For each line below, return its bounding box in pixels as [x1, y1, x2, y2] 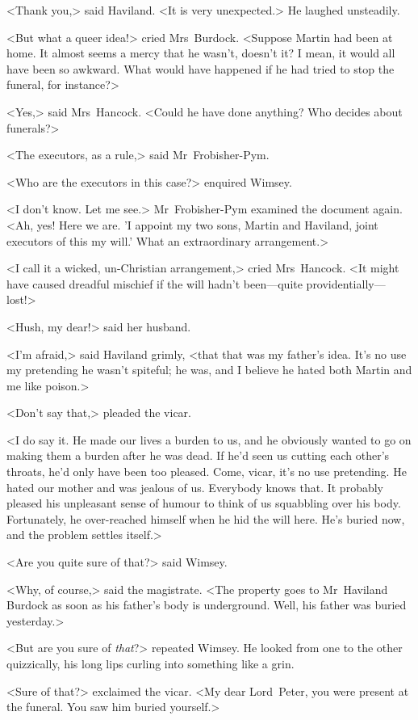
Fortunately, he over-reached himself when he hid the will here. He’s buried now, [6, 510, 405, 527]
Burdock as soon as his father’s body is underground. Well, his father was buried [6, 596, 407, 613]
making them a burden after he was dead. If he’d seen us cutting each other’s [6, 447, 390, 464]
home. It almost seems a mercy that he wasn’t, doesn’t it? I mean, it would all [6, 44, 395, 61]
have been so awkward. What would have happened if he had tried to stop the [6, 60, 395, 77]
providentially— [306, 275, 386, 292]
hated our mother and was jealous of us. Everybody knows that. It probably [6, 478, 383, 495]
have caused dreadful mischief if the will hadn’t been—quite [6, 275, 303, 292]
